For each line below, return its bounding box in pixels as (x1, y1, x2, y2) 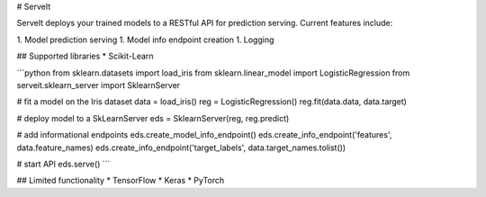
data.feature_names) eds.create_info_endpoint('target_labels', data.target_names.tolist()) (16, 142, 346, 153)
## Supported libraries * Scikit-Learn (16, 50, 154, 62)
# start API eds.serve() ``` (16, 158, 111, 169)
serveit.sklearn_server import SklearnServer (16, 79, 180, 90)
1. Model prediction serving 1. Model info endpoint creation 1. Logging (16, 34, 274, 45)
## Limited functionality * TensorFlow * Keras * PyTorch (16, 175, 225, 186)
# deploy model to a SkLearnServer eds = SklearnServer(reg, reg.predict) (16, 112, 290, 123)
